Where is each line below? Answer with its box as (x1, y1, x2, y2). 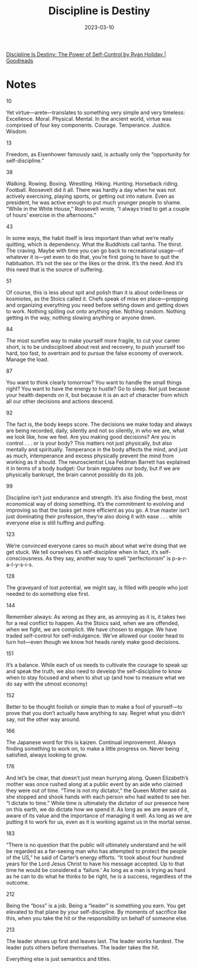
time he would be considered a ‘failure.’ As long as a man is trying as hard (6, 866, 186, 873)
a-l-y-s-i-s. (6, 561, 34, 568)
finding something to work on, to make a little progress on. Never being (6, 745, 180, 752)
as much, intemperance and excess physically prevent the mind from (6, 452, 174, 459)
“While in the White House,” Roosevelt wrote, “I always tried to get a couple (6, 205, 190, 212)
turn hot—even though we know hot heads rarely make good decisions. (6, 638, 180, 645)
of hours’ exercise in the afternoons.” (6, 211, 96, 219)
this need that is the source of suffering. (6, 265, 104, 273)
